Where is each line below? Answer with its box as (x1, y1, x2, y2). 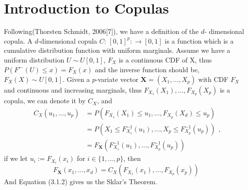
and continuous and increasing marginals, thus (4, 84, 142, 95)
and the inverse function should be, (95, 64, 199, 74)
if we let (4, 153, 28, 163)
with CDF (198, 74, 229, 84)
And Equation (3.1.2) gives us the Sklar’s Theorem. (4, 176, 157, 187)
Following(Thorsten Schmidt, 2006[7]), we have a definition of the (4, 26, 199, 36)
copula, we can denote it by (4, 95, 86, 106)
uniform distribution (4, 54, 65, 64)
